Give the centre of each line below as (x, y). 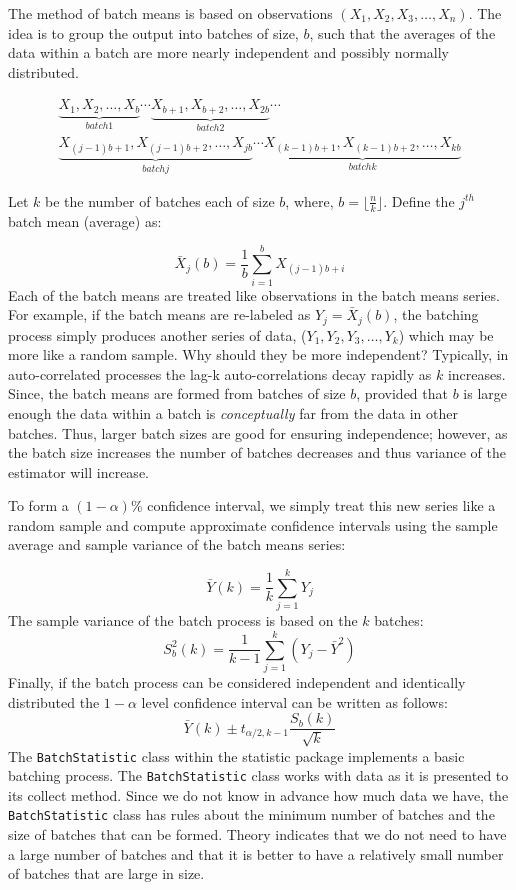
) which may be (446, 334)
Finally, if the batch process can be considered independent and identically (237, 681)
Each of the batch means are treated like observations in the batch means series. (254, 294)
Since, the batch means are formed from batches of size (177, 393)
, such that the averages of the (402, 32)
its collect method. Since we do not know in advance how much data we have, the (258, 794)
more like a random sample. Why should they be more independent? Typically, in (258, 354)
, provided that (402, 393)
